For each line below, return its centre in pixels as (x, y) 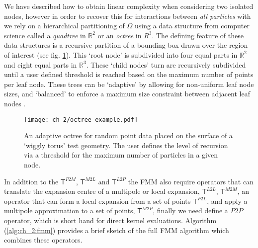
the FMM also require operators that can (191, 181)
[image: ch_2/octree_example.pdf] (81, 120)
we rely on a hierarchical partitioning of (64, 26)
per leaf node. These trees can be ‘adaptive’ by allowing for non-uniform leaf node (129, 84)
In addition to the (31, 181)
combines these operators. (43, 240)
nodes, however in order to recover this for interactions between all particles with (128, 16)
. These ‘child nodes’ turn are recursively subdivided (166, 64)
